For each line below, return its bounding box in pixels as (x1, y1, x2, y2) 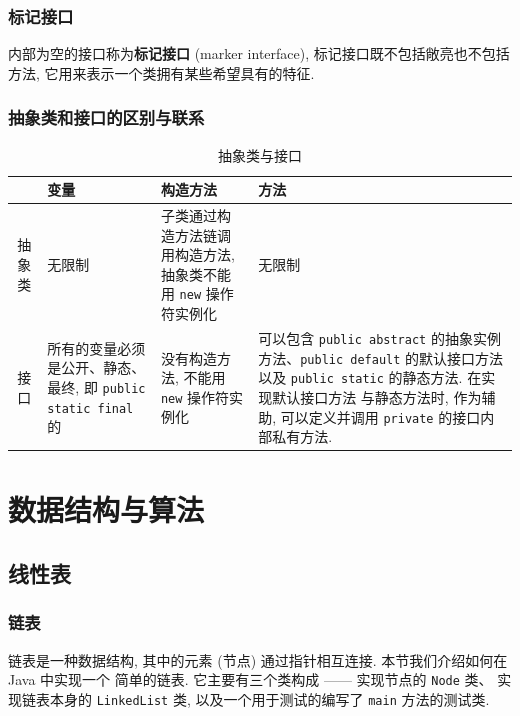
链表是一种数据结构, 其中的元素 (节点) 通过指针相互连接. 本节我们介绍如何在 (8, 649, 508, 670)
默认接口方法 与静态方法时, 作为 (272, 386, 482, 407)
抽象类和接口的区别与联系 (8, 105, 205, 130)
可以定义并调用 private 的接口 (280, 406, 481, 427)
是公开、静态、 (47, 357, 146, 378)
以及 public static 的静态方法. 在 (258, 367, 482, 388)
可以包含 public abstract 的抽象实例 (258, 327, 501, 348)
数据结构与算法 (8, 489, 205, 530)
